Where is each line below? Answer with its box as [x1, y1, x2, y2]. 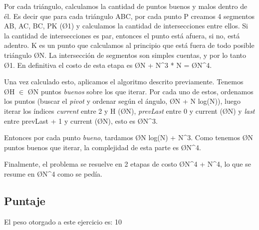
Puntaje [4, 193, 45, 208]
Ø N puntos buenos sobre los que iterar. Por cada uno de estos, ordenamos [27, 86, 254, 96]
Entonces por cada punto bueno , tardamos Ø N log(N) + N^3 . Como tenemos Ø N [4, 132, 254, 143]
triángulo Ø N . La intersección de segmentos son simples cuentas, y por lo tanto [4, 49, 246, 60]
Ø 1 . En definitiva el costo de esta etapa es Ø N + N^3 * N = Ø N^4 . [4, 59, 212, 70]
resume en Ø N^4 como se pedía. [4, 168, 102, 179]
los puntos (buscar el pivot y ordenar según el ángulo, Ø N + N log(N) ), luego [4, 96, 241, 106]
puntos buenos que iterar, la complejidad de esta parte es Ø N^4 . [4, 142, 201, 152]
